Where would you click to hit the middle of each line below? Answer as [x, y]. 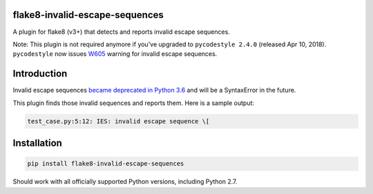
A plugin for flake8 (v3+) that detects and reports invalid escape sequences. [122, 32]
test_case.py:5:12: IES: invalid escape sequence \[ [118, 121]
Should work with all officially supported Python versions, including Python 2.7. [125, 182]
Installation [37, 143]
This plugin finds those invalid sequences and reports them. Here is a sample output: [134, 103]
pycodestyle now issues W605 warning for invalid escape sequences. [115, 54]
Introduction [40, 74]
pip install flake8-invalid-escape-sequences [106, 164]
